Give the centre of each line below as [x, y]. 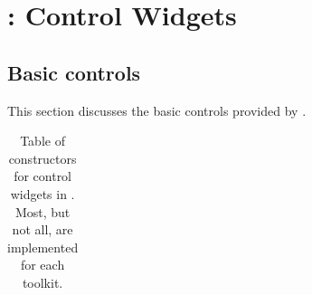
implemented [43, 247]
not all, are [43, 229]
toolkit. [43, 282]
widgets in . [43, 193]
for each [43, 265]
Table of [43, 141]
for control [43, 176]
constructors [43, 158]
